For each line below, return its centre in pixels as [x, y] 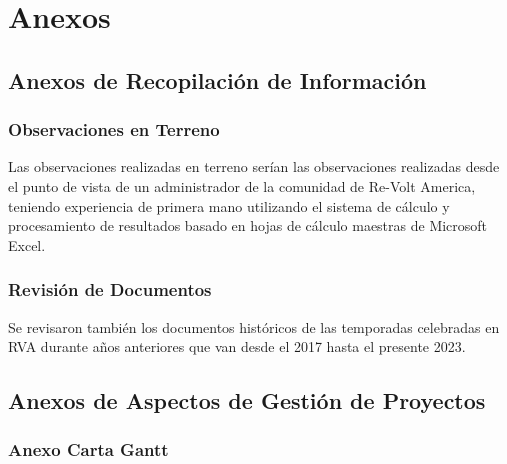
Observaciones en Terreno [114, 129]
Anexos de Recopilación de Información [217, 79]
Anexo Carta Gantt [88, 449]
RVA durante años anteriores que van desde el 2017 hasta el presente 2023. [237, 346]
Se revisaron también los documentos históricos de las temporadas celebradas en [254, 326]
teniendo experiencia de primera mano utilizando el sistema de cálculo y [229, 205]
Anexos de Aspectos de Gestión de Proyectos [247, 400]
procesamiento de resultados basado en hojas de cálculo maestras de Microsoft [248, 225]
